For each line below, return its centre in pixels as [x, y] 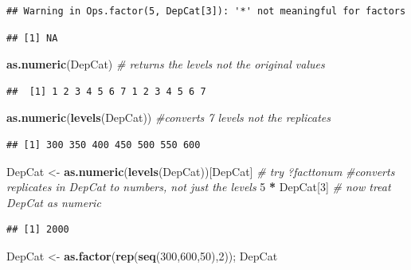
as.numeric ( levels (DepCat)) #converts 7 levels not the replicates [169, 117]
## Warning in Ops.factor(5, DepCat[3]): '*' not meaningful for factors [206, 11]
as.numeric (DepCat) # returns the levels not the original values [166, 64]
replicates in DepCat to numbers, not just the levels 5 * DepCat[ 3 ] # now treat [199, 187]
